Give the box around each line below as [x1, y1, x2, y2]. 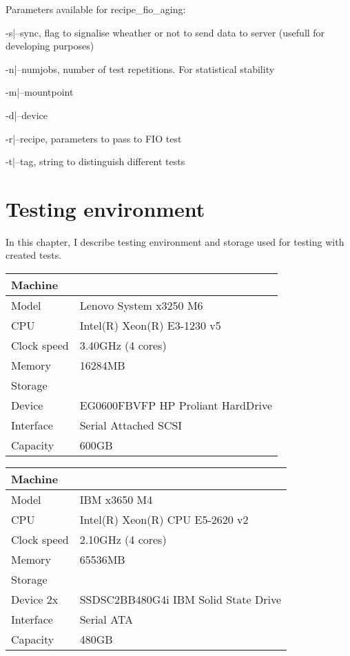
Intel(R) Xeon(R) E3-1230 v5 [79, 317, 221, 334]
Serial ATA [79, 611, 134, 628]
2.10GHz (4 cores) [79, 531, 167, 548]
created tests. [6, 248, 62, 262]
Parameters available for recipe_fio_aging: [6, 2, 186, 16]
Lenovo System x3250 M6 [79, 297, 203, 314]
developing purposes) [6, 39, 94, 53]
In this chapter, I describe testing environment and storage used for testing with [6, 234, 344, 248]
